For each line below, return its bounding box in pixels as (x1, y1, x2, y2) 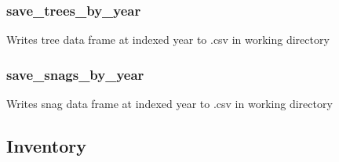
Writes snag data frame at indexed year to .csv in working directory (6, 95, 333, 112)
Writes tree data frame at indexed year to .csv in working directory (6, 31, 330, 48)
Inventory (6, 134, 86, 158)
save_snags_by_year (6, 64, 144, 84)
